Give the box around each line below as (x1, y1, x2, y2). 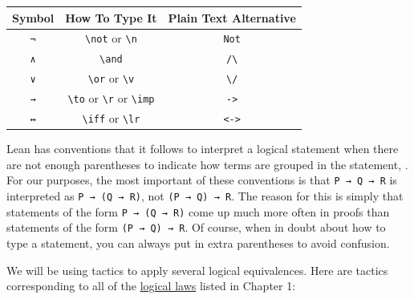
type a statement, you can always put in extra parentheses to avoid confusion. (6, 234, 390, 251)
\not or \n (85, 30, 137, 46)
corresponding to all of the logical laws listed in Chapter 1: (6, 277, 296, 294)
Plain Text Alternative (168, 9, 296, 26)
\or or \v (87, 70, 135, 87)
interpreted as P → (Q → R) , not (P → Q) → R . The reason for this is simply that (6, 187, 404, 204)
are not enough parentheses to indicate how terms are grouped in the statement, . (6, 156, 408, 172)
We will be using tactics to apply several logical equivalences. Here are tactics (6, 261, 388, 278)
